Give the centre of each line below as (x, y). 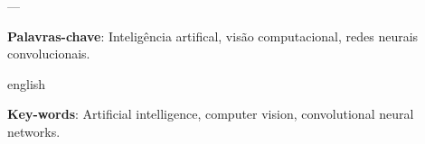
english (27, 83)
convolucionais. (49, 54)
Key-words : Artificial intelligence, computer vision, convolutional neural (211, 114)
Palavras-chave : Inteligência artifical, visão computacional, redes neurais (213, 36)
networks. (34, 131)
